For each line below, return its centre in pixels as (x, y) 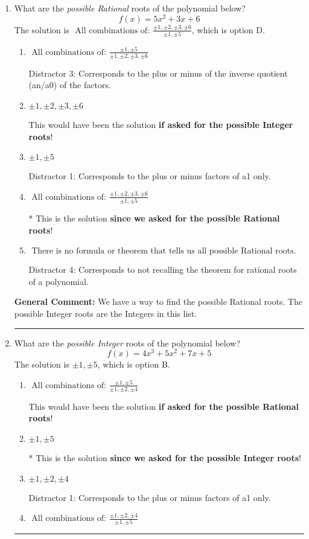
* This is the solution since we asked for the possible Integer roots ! (165, 457)
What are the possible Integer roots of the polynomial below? (127, 343)
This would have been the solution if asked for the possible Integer (161, 124)
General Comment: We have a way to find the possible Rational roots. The (158, 301)
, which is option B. (134, 364)
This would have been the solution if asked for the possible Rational (164, 406)
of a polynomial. (59, 281)
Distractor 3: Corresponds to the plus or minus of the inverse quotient (158, 73)
